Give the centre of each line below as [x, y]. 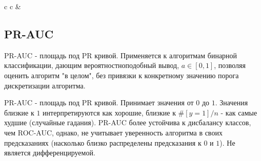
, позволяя [230, 65]
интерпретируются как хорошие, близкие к [109, 112]
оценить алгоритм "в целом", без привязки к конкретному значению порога [122, 75]
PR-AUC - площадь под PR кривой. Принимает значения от [99, 102]
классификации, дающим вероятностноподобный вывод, [92, 65]
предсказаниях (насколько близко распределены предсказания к [103, 142]
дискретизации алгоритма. [45, 85]
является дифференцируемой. [50, 153]
